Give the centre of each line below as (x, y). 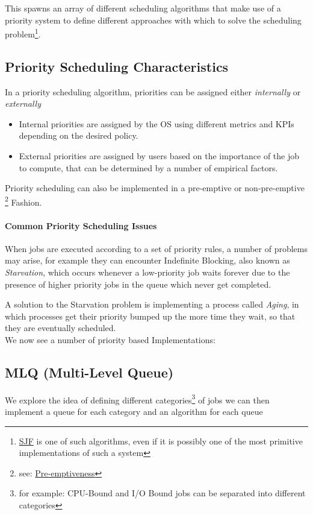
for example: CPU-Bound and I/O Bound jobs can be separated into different (162, 493)
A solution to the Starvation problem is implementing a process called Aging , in (152, 304)
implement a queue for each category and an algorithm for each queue (134, 412)
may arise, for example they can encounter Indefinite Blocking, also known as (147, 260)
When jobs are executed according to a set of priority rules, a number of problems (156, 248)
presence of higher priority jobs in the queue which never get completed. (138, 284)
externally (23, 103)
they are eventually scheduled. (60, 328)
